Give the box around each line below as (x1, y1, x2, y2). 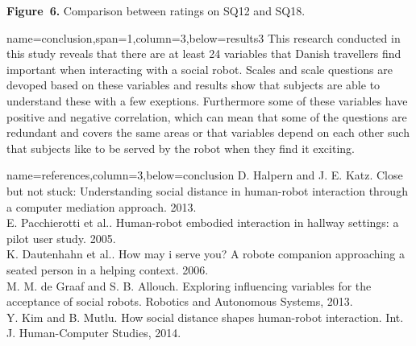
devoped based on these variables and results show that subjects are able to (6, 76, 381, 93)
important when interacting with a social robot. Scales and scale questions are (6, 60, 393, 77)
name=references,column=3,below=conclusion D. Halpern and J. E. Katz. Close (6, 167, 403, 183)
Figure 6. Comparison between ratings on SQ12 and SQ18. (6, 2, 306, 19)
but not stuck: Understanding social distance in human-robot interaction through (6, 182, 408, 199)
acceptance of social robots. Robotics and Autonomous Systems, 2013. (6, 293, 353, 310)
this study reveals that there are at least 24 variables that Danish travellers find (6, 45, 401, 62)
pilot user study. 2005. (6, 229, 116, 246)
